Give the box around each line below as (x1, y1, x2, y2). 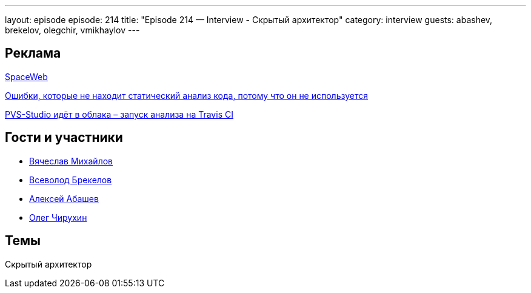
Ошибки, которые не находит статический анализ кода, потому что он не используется (5, 90, 369, 101)
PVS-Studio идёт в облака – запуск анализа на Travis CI (5, 109, 233, 120)
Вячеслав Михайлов (29, 155, 113, 166)
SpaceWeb (5, 71, 48, 82)
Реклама (5, 45, 61, 61)
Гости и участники (5, 130, 123, 146)
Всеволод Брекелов (29, 174, 112, 185)
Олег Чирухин (29, 212, 87, 223)
